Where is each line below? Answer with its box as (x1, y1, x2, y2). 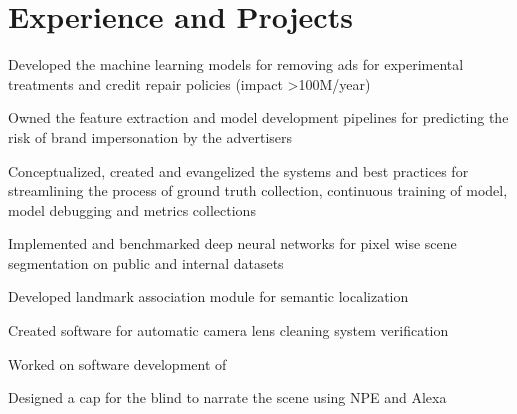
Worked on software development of (8, 353, 227, 374)
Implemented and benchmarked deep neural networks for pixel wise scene (8, 233, 457, 254)
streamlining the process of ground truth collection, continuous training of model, (8, 180, 508, 201)
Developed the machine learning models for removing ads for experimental (8, 54, 464, 75)
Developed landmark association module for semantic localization (8, 286, 409, 307)
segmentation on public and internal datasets (8, 252, 284, 273)
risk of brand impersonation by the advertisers (8, 126, 293, 147)
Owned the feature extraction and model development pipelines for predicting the (8, 107, 509, 128)
